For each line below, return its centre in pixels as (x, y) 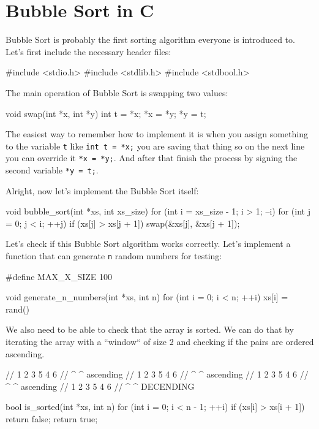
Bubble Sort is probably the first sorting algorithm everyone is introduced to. (150, 40)
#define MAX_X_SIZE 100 (59, 276)
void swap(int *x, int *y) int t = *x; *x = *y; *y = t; (106, 113)
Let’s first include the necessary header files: (88, 51)
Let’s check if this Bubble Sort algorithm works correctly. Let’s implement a (148, 244)
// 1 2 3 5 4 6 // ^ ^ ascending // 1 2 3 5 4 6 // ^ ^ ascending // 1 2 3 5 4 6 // (157, 374)
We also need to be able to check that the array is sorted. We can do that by (150, 329)
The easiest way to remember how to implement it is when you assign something (157, 134)
